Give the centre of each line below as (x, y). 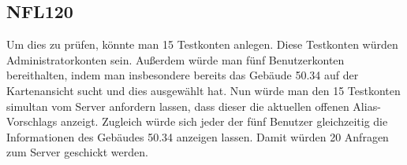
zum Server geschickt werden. (77, 152)
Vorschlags (32, 121)
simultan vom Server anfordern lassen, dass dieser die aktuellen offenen (178, 106)
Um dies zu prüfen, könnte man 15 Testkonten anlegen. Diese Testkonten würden (202, 44)
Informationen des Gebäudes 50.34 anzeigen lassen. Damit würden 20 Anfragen (198, 136)
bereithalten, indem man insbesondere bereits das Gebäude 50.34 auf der (183, 75)
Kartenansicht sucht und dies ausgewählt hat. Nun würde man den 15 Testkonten (203, 90)
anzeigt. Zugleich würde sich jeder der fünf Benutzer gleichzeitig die (224, 121)
